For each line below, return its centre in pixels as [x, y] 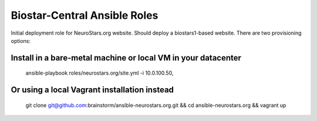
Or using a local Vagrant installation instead [92, 90]
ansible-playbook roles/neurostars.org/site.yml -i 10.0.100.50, [100, 73]
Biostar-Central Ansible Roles [85, 15]
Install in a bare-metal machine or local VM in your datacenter [126, 58]
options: [21, 41]
